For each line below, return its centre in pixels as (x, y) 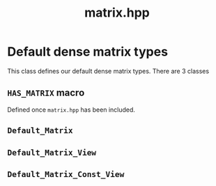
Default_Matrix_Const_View (66, 174)
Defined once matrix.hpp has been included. (71, 110)
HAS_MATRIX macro (46, 93)
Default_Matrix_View (52, 152)
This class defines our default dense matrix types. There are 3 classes (108, 71)
